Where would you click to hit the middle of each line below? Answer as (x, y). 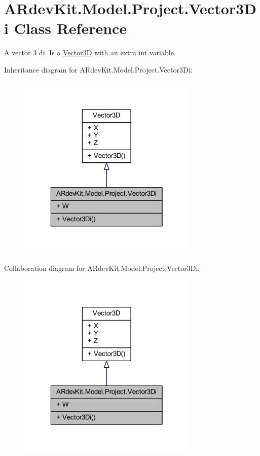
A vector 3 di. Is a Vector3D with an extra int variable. (90, 52)
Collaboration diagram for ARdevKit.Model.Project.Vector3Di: (102, 268)
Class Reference (70, 28)
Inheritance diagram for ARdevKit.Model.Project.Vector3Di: (98, 69)
